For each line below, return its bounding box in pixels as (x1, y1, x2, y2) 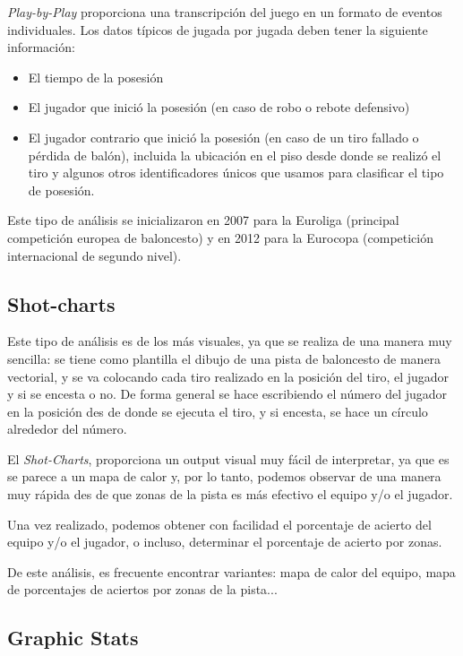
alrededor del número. (7, 419, 127, 438)
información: (7, 38, 75, 56)
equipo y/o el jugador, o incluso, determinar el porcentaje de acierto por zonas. (7, 532, 442, 551)
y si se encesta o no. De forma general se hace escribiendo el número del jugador (7, 384, 448, 403)
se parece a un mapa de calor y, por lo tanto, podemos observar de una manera (7, 467, 442, 486)
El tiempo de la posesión (28, 67, 164, 86)
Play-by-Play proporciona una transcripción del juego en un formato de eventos (7, 3, 442, 21)
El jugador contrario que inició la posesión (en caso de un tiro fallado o (28, 127, 419, 146)
